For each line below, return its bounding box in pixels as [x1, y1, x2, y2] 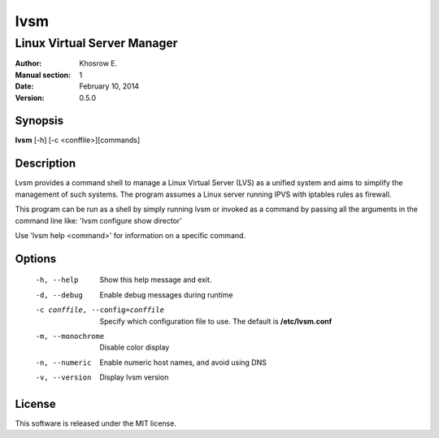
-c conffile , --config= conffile [35, 306, 164, 314]
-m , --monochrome [35, 332, 105, 340]
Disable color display [99, 342, 170, 353]
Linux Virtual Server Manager [15, 36, 178, 50]
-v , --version [35, 373, 92, 382]
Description [15, 157, 76, 171]
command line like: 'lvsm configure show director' [15, 215, 183, 225]
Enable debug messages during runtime [99, 289, 233, 300]
